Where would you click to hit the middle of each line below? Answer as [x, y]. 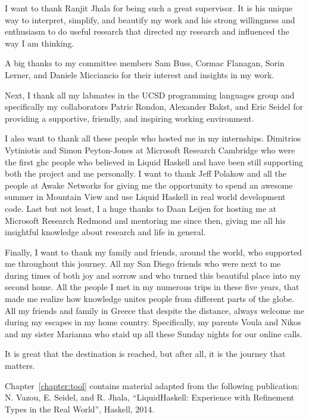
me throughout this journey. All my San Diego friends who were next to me [143, 264]
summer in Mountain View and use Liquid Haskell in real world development [145, 197]
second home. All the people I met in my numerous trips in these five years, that [152, 287]
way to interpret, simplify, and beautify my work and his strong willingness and [150, 19]
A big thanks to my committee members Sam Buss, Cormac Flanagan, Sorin [145, 63]
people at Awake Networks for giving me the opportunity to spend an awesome [149, 185]
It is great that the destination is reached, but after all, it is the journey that [145, 354]
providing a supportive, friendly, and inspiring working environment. [129, 118]
